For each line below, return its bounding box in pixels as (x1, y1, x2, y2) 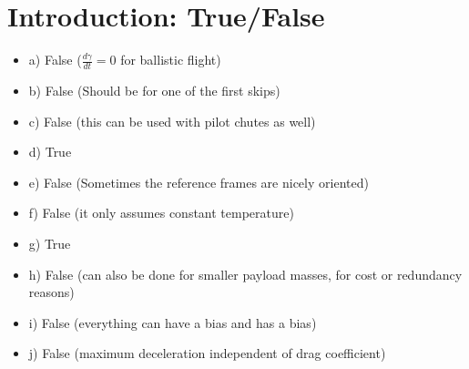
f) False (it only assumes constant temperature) (28, 203, 294, 222)
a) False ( (28, 50, 82, 69)
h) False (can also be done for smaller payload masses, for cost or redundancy (28, 264, 463, 283)
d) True (28, 142, 72, 161)
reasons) (28, 282, 75, 302)
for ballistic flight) (120, 50, 221, 69)
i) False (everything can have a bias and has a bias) (28, 313, 317, 332)
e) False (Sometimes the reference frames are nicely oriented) (28, 172, 369, 191)
